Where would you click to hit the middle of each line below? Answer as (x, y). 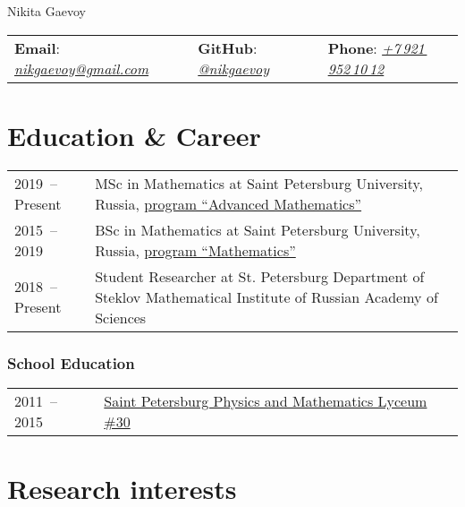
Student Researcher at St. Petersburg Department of (260, 276)
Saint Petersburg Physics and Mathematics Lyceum (266, 400)
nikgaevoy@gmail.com (82, 68)
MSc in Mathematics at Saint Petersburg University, (259, 183)
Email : (38, 47)
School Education (71, 362)
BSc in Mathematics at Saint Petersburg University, (258, 229)
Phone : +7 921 (376, 47)
